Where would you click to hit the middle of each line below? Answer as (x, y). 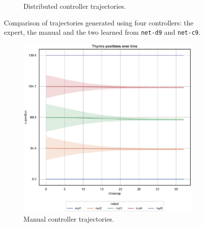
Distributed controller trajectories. (75, 6)
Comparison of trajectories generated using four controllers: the (99, 22)
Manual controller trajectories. (69, 219)
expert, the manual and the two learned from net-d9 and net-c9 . (102, 32)
